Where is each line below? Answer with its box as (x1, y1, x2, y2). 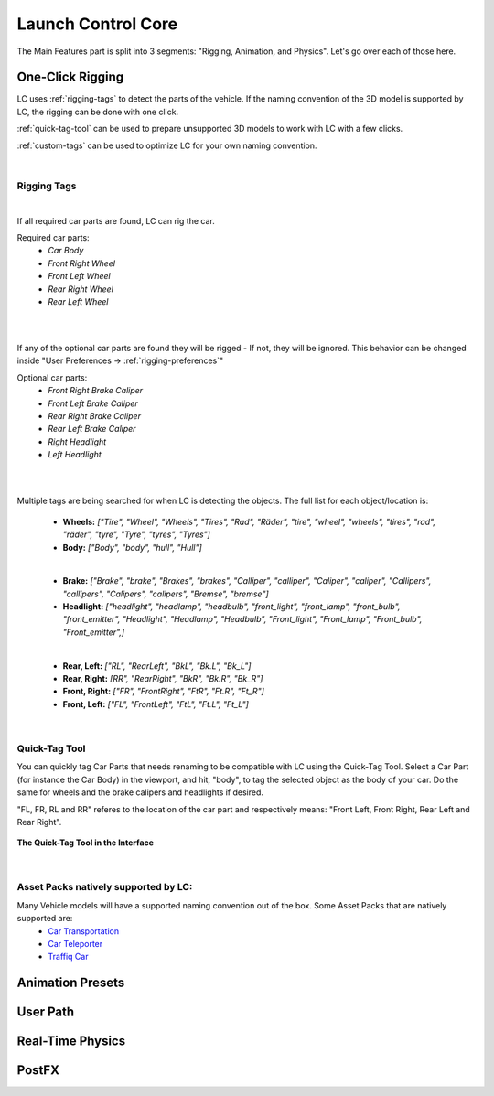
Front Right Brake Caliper (48, 385, 144, 396)
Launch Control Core (16, 14, 178, 34)
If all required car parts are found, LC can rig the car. (16, 215, 215, 226)
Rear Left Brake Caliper (48, 424, 136, 435)
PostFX (16, 1062, 59, 1079)
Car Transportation (48, 925, 119, 937)
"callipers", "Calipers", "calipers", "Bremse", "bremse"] (62, 588, 269, 599)
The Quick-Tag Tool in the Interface (16, 837, 155, 848)
